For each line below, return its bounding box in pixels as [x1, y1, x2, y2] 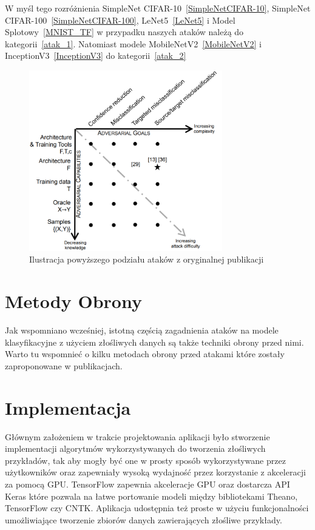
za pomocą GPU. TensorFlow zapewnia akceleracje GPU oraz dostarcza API [5, 477, 290, 490]
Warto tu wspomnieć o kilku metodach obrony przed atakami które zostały [5, 347, 285, 360]
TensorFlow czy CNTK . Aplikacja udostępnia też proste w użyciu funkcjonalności [5, 501, 309, 514]
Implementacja [5, 395, 131, 420]
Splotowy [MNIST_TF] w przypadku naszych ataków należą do [5, 25, 244, 38]
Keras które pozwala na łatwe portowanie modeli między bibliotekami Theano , [5, 489, 298, 502]
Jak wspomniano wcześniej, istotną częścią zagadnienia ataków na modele [5, 324, 279, 337]
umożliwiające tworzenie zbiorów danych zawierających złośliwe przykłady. [5, 513, 282, 526]
